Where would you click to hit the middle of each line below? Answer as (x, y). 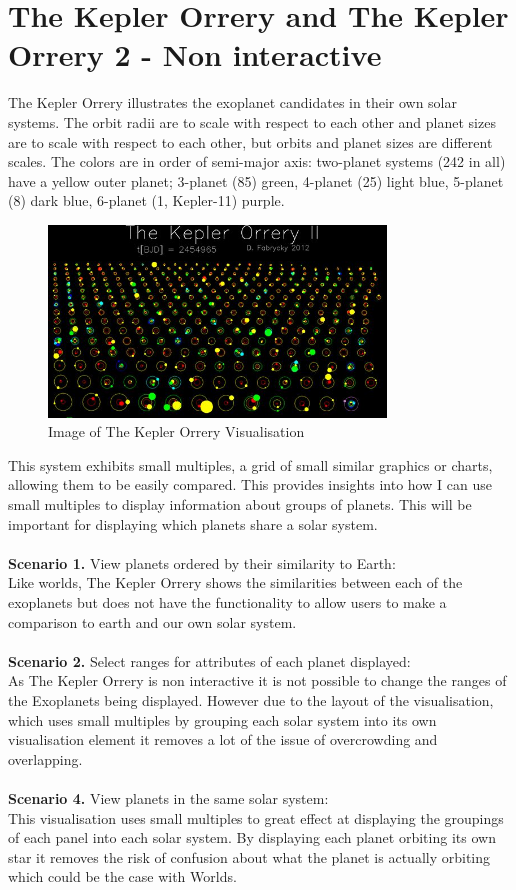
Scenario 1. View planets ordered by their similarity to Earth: (202, 562)
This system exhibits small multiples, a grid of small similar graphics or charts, (250, 464)
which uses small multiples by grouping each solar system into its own (222, 719)
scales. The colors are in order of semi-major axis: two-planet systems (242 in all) (257, 161)
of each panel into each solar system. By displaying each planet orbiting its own (252, 837)
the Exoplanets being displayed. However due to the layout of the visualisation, (251, 699)
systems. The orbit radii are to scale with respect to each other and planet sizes (252, 121)
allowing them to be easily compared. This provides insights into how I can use (250, 484)
